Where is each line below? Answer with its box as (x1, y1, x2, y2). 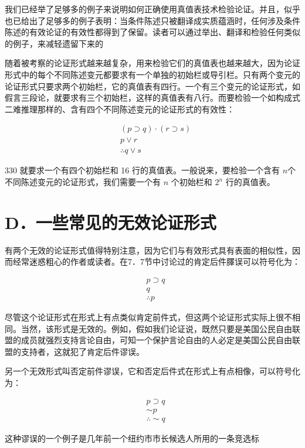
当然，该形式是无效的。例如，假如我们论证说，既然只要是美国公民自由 (21, 322, 292, 334)
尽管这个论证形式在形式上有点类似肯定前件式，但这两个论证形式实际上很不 (5, 311, 292, 323)
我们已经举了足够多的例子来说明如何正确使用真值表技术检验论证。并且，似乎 (5, 3, 300, 15)
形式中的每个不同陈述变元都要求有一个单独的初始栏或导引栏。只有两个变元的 (5, 68, 300, 80)
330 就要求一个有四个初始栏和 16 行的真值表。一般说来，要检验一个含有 (5, 164, 280, 176)
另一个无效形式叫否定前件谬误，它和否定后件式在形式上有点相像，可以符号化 (5, 365, 300, 377)
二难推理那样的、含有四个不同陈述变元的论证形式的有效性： (5, 102, 235, 115)
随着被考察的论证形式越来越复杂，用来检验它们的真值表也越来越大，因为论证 (5, 57, 300, 69)
